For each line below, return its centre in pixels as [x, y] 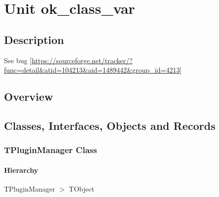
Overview [29, 97]
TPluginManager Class [51, 150]
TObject [82, 188]
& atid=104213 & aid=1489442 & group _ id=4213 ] [110, 70]
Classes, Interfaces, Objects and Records [110, 125]
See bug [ [18, 60]
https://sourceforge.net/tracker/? [82, 60]
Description [34, 39]
